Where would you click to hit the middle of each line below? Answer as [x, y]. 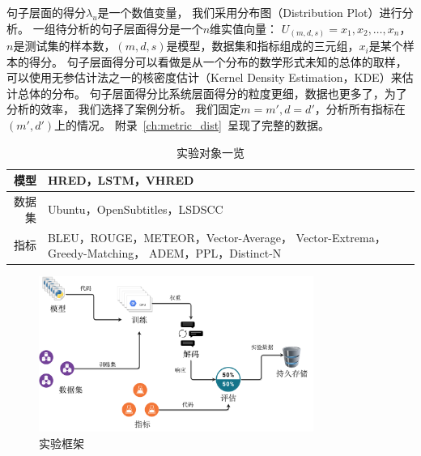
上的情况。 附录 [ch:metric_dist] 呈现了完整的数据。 [192, 125]
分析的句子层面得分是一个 [135, 28]
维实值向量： [244, 28]
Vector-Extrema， [341, 237]
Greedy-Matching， [96, 253]
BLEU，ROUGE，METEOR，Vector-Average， [170, 237]
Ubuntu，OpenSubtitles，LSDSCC [135, 209]
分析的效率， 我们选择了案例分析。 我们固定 [124, 109]
